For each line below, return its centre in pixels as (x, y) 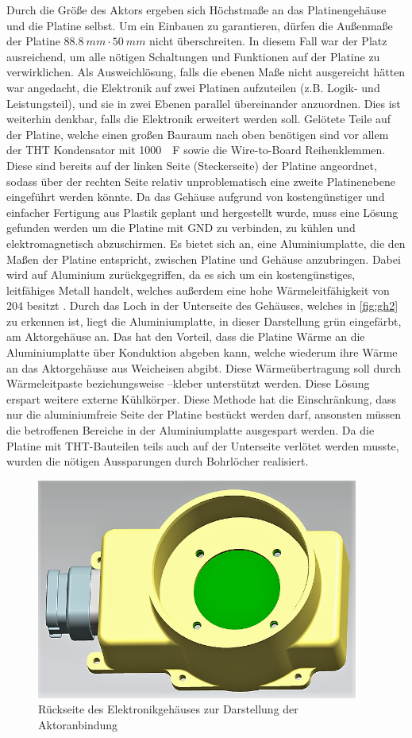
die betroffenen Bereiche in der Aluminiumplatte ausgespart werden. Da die (191, 430)
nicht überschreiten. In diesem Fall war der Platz (268, 41)
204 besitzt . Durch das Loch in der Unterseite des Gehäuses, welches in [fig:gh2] (202, 305)
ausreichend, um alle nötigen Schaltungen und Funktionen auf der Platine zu (193, 56)
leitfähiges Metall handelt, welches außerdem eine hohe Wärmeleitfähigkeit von (198, 290)
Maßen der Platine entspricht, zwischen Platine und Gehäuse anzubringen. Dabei (204, 259)
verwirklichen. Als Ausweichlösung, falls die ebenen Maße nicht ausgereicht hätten (206, 72)
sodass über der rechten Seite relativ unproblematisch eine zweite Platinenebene (201, 181)
